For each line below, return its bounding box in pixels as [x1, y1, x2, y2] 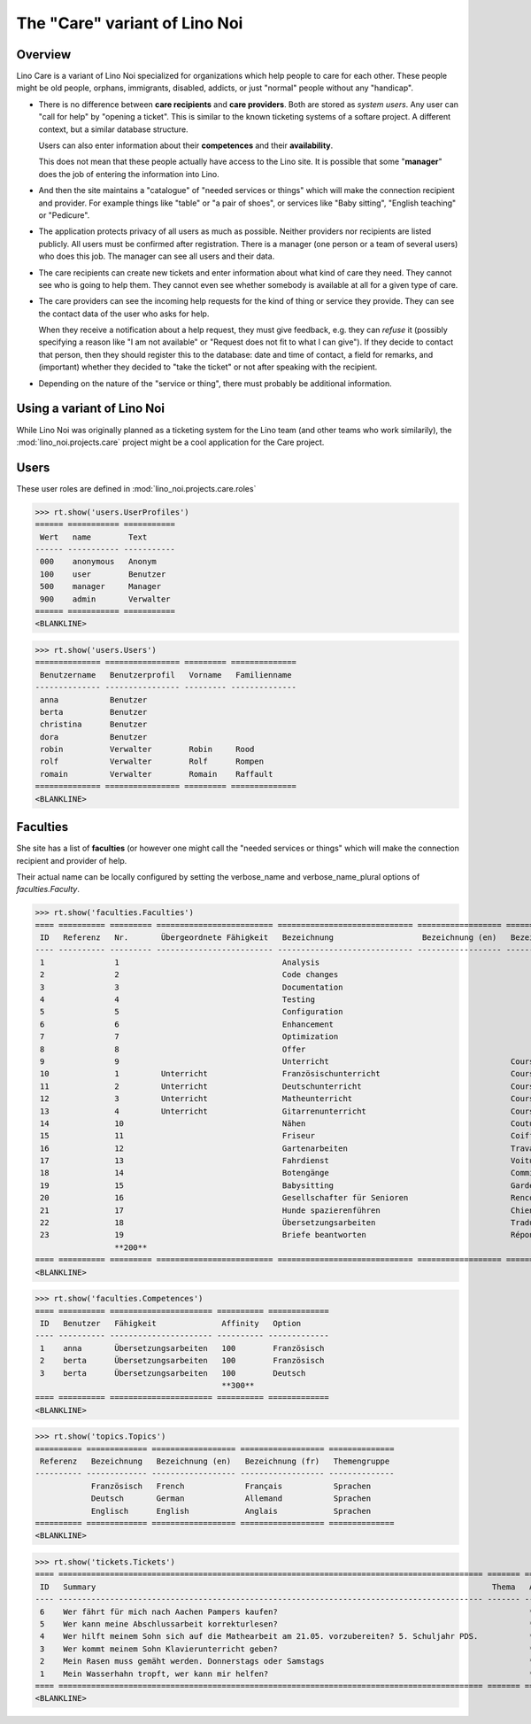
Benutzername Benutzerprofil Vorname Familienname [40, 670, 292, 680]
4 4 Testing [40, 995, 316, 1005]
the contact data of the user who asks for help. [38, 308, 210, 319]
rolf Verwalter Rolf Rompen [40, 757, 265, 766]
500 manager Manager [40, 581, 162, 592]
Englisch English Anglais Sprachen [90, 1506, 372, 1516]
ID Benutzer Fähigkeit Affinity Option [40, 1318, 302, 1328]
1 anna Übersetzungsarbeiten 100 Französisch [40, 1343, 325, 1353]
